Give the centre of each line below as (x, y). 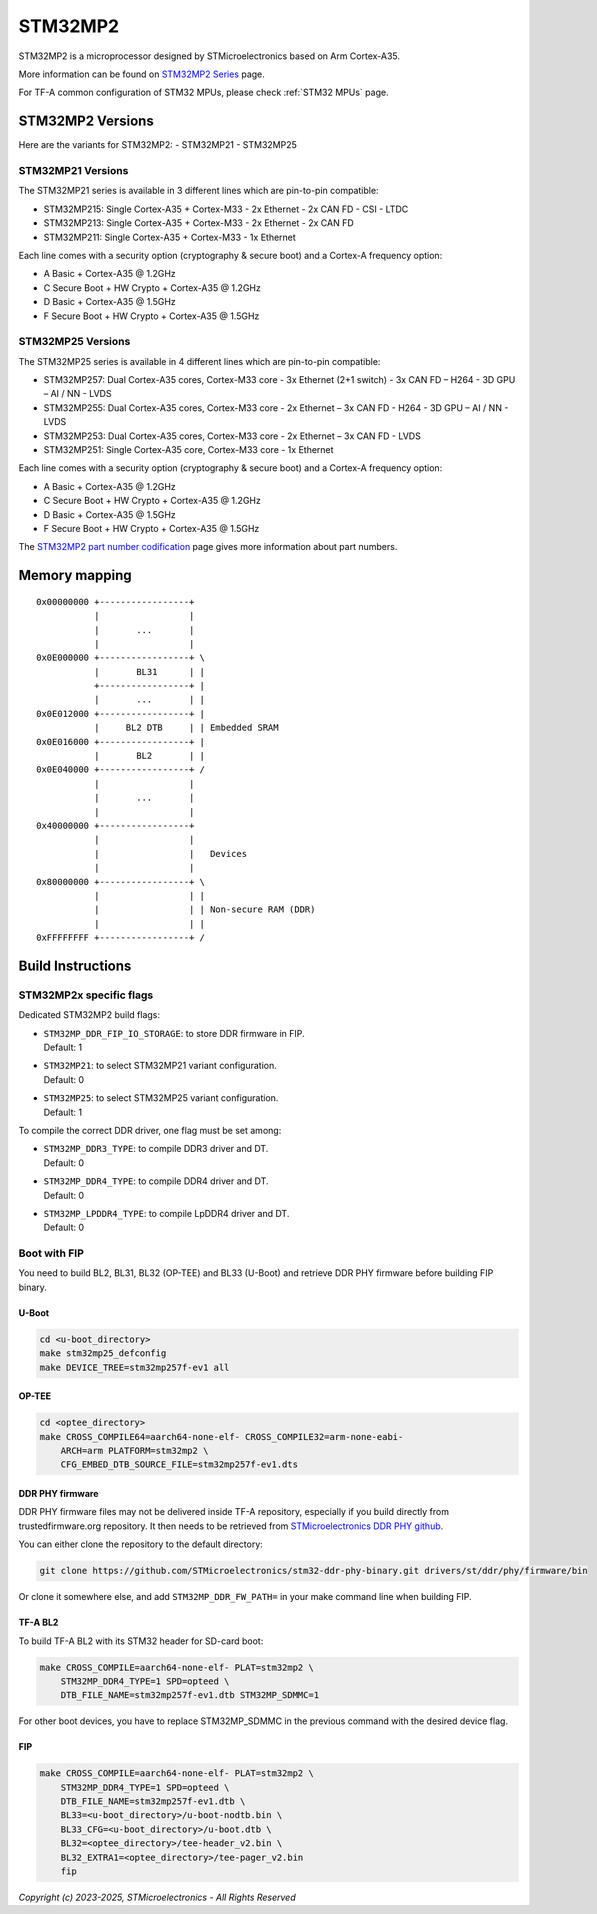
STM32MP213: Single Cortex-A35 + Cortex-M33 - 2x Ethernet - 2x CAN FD (198, 223)
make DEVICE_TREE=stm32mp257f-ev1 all (134, 1367)
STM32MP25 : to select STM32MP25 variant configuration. (161, 1098)
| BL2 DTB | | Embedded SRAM (186, 728)
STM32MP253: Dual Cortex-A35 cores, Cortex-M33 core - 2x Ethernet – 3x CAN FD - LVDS (232, 436)
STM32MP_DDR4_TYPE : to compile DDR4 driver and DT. (156, 1181)
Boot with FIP (51, 1253)
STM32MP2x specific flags (86, 995)
